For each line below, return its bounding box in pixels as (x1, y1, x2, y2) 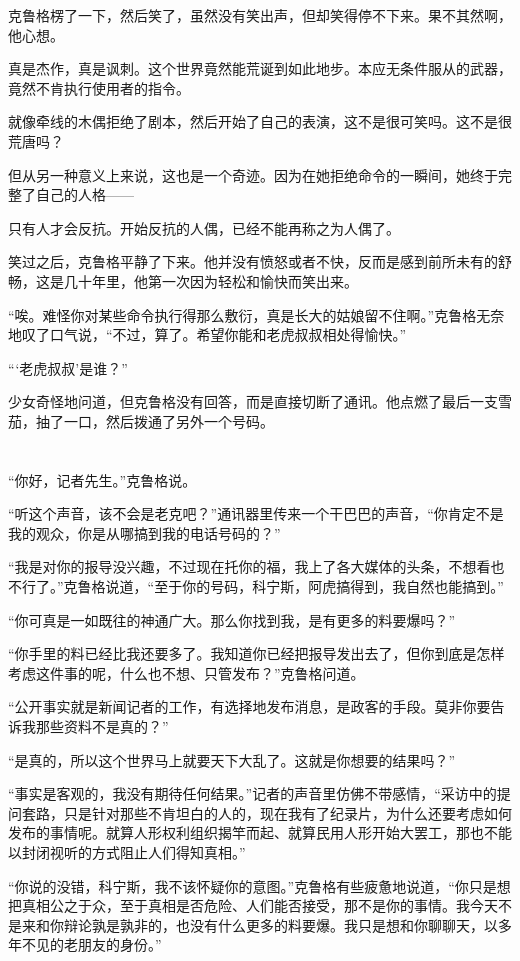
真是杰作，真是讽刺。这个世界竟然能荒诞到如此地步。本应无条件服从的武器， (8, 58, 512, 79)
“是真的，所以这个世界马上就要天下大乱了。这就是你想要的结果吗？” (8, 749, 456, 770)
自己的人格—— (35, 184, 134, 205)
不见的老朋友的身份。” (21, 934, 162, 955)
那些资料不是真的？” (35, 716, 169, 737)
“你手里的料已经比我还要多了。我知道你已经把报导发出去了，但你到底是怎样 (8, 643, 505, 664)
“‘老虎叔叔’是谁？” (8, 357, 128, 378)
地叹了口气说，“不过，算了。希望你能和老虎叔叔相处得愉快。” (8, 324, 407, 345)
